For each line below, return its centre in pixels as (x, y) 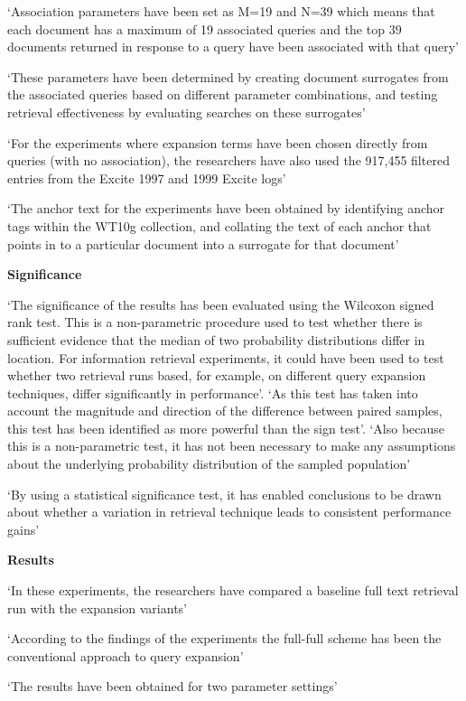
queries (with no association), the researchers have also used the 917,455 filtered (228, 160)
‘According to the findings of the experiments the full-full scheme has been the (224, 638)
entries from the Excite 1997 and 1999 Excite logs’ (147, 178)
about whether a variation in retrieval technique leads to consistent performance (229, 512)
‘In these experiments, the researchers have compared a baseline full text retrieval (233, 590)
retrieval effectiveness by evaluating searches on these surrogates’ (186, 112)
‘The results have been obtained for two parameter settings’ (172, 686)
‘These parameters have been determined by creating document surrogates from (228, 76)
